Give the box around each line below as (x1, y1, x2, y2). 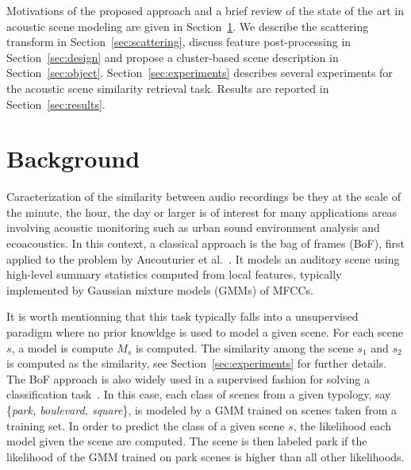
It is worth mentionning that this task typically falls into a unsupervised (6, 308, 359, 325)
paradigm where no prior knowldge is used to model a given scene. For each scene (6, 324, 403, 341)
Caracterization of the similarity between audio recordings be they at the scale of (6, 188, 401, 205)
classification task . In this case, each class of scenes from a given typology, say (6, 386, 391, 403)
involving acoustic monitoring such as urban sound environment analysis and (6, 219, 380, 236)
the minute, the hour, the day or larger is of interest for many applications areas (6, 203, 398, 220)
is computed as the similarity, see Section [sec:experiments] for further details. (6, 355, 387, 372)
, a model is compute (11, 339, 113, 356)
